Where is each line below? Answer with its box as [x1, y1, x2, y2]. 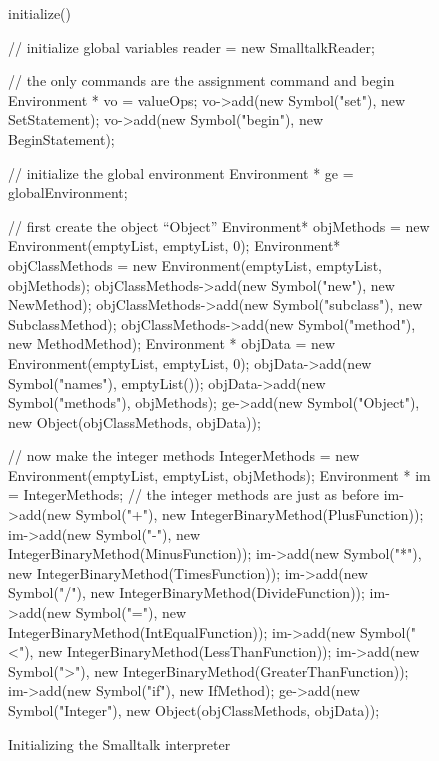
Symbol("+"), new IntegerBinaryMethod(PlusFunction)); [75, 504, 424, 525]
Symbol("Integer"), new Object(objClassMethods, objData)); [8, 700, 380, 720]
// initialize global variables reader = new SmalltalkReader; [8, 36, 375, 57]
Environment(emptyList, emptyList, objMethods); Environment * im [8, 464, 431, 485]
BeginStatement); [8, 128, 115, 149]
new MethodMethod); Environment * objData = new [8, 333, 336, 354]
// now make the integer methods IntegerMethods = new [8, 445, 360, 466]
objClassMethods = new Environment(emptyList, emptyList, [8, 254, 382, 275]
